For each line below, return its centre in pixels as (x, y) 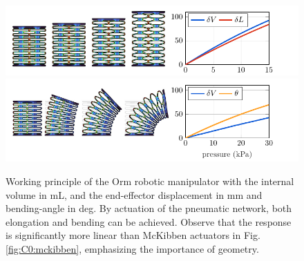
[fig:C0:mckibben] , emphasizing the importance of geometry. (132, 249)
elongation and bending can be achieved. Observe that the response (149, 221)
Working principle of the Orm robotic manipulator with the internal (150, 181)
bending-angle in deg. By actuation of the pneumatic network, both (149, 208)
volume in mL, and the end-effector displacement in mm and (134, 194)
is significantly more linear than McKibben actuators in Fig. (133, 235)
